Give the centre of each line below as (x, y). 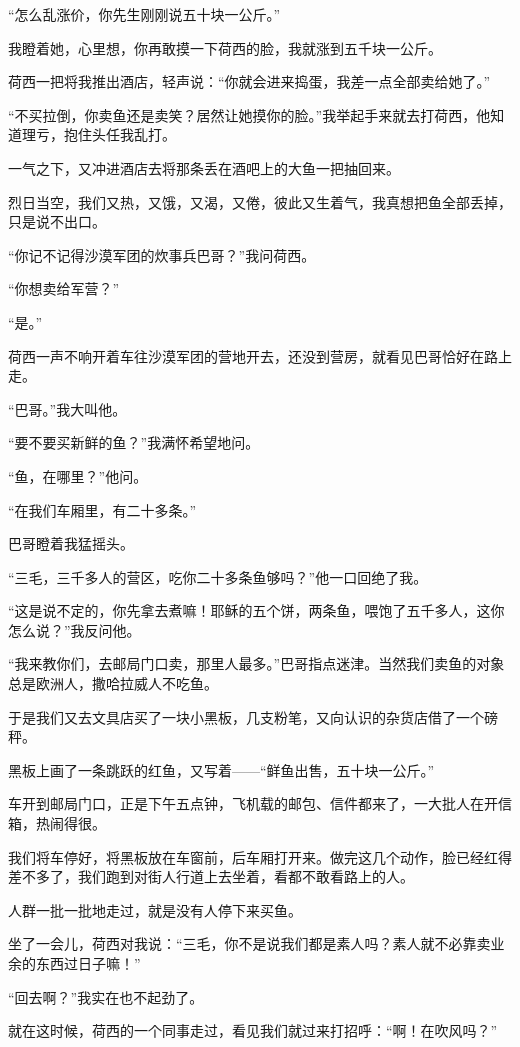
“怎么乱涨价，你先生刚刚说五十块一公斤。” (144, 14)
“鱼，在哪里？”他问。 (78, 475)
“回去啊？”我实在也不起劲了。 (106, 996)
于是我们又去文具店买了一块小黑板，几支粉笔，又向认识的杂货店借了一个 (246, 716)
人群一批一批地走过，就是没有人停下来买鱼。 (155, 909)
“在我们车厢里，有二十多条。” (102, 509)
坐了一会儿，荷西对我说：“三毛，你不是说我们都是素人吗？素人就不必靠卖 (249, 943)
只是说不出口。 (57, 221)
